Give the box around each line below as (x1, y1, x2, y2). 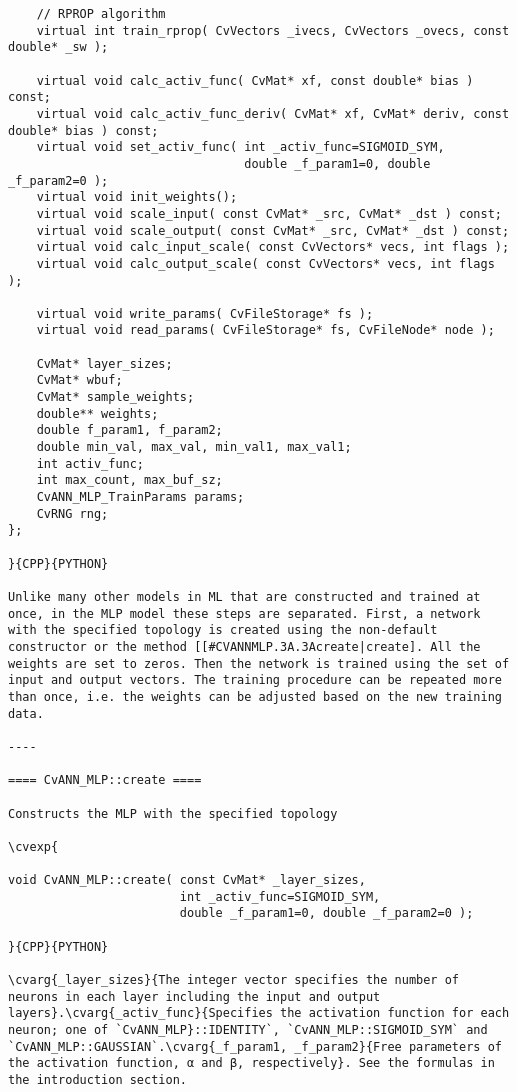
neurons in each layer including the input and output (8, 989, 381, 1004)
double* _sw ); (8, 40, 109, 55)
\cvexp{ (8, 839, 59, 854)
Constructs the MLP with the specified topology (8, 806, 338, 821)
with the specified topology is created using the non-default (8, 623, 438, 638)
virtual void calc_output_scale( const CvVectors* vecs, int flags (36, 256, 495, 271)
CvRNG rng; (36, 506, 109, 521)
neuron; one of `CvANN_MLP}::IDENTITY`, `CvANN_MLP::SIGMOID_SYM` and (8, 1023, 488, 1038)
